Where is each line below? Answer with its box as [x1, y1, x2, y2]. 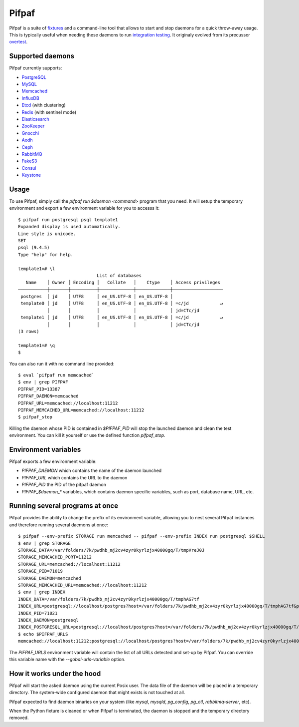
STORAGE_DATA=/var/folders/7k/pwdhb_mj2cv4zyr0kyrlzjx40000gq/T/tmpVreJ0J [18, 547, 205, 553]
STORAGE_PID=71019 [18, 568, 63, 574]
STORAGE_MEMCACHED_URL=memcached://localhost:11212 [18, 582, 147, 588]
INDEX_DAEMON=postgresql [18, 617, 79, 623]
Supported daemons [9, 52, 75, 60]
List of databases [96, 273, 142, 278]
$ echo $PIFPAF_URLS [18, 631, 68, 637]
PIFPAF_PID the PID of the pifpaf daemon [21, 482, 107, 488]
